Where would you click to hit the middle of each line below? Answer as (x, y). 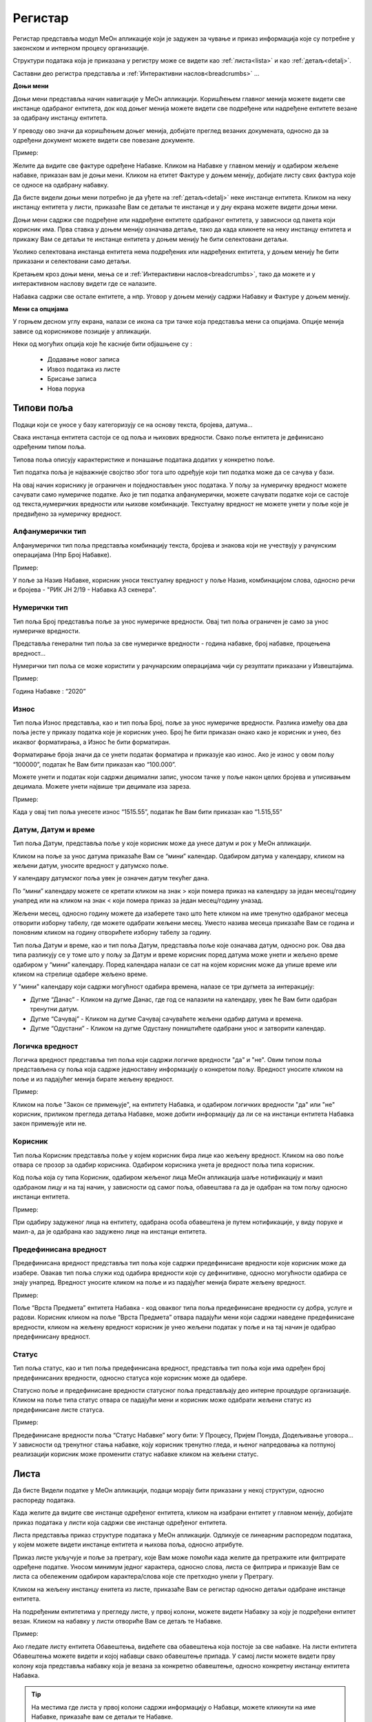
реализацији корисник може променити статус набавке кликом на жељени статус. (136, 1454)
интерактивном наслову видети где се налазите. (85, 284)
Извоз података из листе (84, 369)
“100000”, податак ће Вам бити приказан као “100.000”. (94, 764)
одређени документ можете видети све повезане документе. (104, 141)
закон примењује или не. (50, 1123)
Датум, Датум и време (54, 829)
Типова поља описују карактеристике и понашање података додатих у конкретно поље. (144, 459)
